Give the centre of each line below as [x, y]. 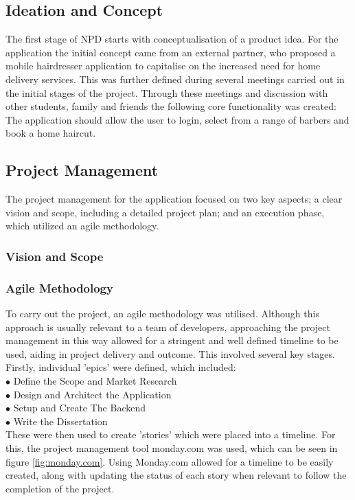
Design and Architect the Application [92, 394]
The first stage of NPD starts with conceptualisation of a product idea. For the [172, 39]
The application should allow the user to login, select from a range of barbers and [177, 119]
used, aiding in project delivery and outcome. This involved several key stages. [170, 353]
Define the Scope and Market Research [95, 380]
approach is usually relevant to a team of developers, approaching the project [168, 327]
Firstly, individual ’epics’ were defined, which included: [121, 367]
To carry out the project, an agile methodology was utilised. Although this [162, 313]
